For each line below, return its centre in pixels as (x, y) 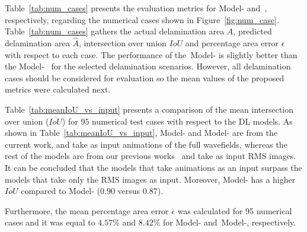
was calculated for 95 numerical (235, 210)
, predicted (252, 31)
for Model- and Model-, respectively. (230, 222)
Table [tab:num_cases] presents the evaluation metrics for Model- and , (136, 8)
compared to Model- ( (61, 191)
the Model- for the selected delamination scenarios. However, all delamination (148, 66)
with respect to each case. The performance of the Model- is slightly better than (151, 54)
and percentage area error (232, 43)
